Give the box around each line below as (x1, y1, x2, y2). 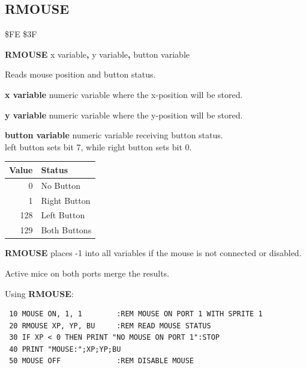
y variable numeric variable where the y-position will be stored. (5, 108, 243, 121)
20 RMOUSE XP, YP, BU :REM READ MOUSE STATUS (9, 321, 211, 330)
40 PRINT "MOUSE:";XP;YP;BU (9, 345, 121, 354)
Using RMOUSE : (5, 287, 74, 299)
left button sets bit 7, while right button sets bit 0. (5, 140, 192, 153)
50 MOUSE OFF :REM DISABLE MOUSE (9, 357, 194, 366)
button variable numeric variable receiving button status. (5, 129, 223, 141)
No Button (41, 179, 80, 191)
